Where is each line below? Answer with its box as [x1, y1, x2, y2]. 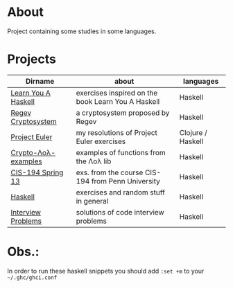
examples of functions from [76, 147, 166, 157]
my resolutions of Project [76, 127, 158, 137]
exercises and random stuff [76, 188, 165, 197]
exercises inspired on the [76, 88, 158, 98]
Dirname [25, 76, 55, 86]
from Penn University [91, 176, 161, 186]
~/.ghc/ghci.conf [7, 274, 58, 281]
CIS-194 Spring [10, 168, 64, 177]
